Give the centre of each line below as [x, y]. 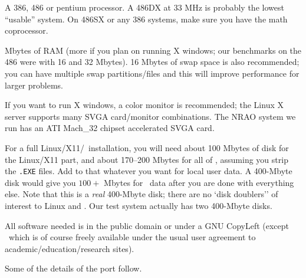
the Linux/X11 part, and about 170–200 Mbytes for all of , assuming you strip [147, 159]
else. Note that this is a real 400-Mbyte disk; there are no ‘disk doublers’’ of [142, 194]
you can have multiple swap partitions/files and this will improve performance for [152, 73]
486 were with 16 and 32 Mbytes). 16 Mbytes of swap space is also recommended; [152, 62]
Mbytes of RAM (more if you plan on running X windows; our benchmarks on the [153, 50]
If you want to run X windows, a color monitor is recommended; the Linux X [144, 105]
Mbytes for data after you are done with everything [199, 182]
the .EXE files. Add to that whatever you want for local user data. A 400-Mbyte [149, 171]
